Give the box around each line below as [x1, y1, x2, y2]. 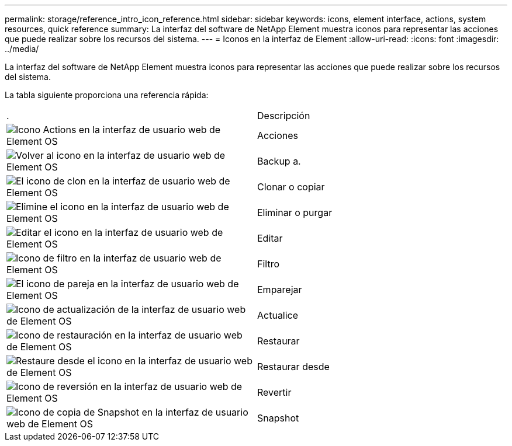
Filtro [257, 258, 280, 270]
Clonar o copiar [257, 181, 325, 193]
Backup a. [257, 155, 301, 167]
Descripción [257, 110, 310, 121]
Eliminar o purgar [257, 207, 333, 218]
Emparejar [257, 284, 302, 295]
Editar [257, 232, 283, 244]
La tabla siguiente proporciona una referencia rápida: [5, 90, 209, 100]
